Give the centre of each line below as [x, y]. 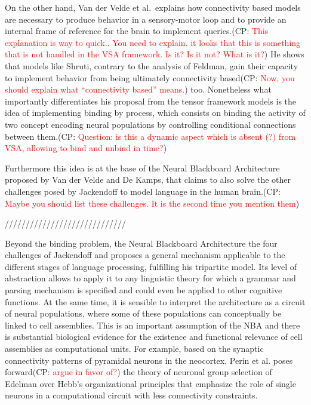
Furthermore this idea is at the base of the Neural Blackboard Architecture [142, 168]
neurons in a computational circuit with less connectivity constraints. [131, 395]
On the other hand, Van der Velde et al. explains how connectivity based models [153, 7]
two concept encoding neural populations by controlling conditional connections [150, 124]
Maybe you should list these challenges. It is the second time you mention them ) [152, 203]
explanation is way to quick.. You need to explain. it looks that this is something [153, 42]
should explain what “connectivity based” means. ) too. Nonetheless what [138, 89]
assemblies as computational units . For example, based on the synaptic [134, 349]
